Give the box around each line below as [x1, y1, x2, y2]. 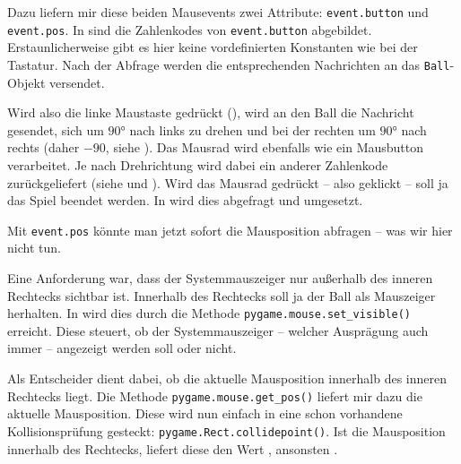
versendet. [49, 73, 105, 91]
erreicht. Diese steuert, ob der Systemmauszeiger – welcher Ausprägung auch [7, 321, 429, 339]
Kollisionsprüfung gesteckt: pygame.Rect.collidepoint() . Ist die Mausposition [7, 421, 446, 440]
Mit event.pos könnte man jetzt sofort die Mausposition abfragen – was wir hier [7, 220, 453, 239]
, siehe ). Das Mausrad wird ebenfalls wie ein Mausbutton [105, 138, 424, 157]
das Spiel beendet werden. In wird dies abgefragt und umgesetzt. [7, 191, 363, 210]
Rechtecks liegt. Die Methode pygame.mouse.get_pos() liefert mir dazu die [7, 386, 422, 405]
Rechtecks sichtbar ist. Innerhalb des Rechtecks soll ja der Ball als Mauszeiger [7, 286, 436, 305]
